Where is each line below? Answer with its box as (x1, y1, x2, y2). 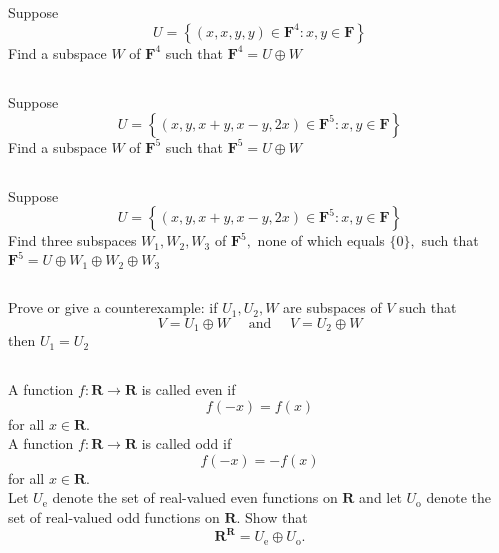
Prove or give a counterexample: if (8, 297, 218, 318)
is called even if (141, 379, 236, 400)
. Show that (236, 507, 308, 528)
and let (359, 487, 402, 508)
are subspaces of (283, 297, 382, 318)
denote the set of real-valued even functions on (52, 487, 338, 508)
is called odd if (141, 433, 232, 454)
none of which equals (257, 230, 385, 251)
